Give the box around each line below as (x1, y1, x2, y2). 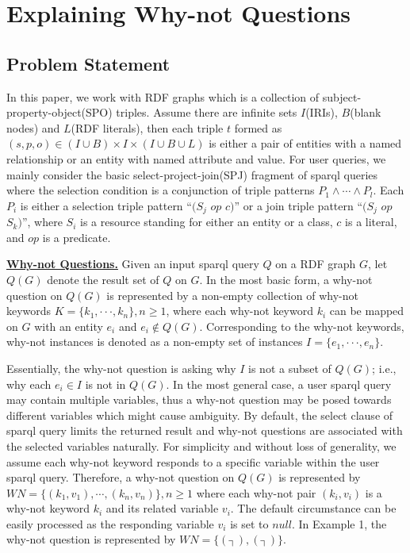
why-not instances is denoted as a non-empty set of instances (6, 333, 303, 350)
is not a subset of (248, 359, 331, 376)
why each (6, 375, 52, 392)
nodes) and (6, 119, 60, 136)
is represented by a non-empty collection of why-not (106, 286, 358, 303)
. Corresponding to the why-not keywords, (199, 317, 404, 334)
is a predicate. (42, 228, 111, 245)
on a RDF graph (275, 255, 356, 272)
